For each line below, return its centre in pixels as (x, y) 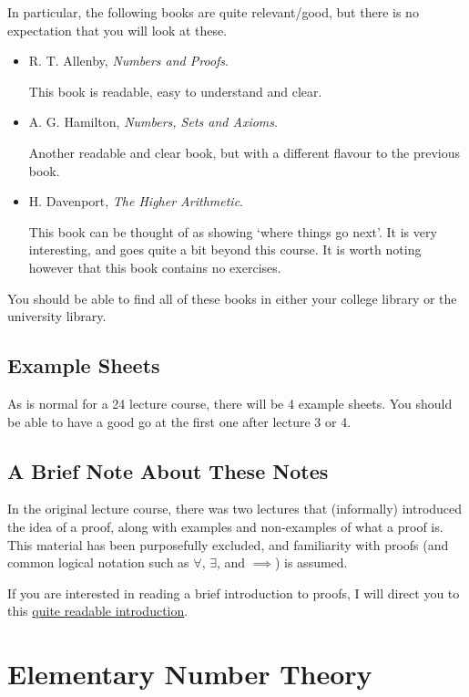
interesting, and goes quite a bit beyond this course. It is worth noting (225, 250)
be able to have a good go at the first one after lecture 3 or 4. (179, 421)
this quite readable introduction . (98, 611)
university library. (57, 316)
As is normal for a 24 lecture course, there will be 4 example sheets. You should (230, 403)
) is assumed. (311, 562)
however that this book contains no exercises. (155, 267)
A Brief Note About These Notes (168, 470)
